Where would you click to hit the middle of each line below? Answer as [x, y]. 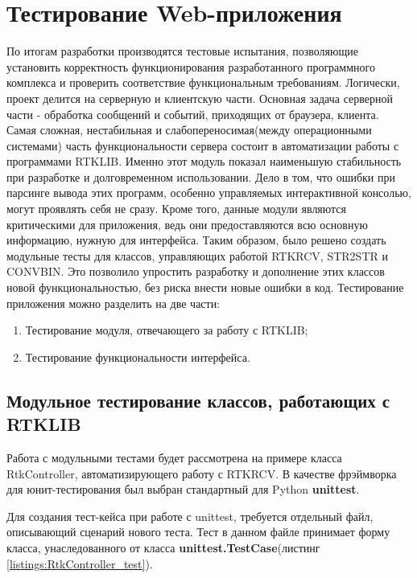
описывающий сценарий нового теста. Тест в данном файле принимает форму [198, 532]
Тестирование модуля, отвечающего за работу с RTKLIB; [167, 330]
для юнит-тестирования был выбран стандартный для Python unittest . [183, 489]
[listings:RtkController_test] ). [80, 563]
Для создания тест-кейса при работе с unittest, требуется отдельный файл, [190, 516]
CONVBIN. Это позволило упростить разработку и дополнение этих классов [196, 271]
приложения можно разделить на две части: [114, 303]
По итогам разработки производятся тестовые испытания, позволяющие [182, 51]
